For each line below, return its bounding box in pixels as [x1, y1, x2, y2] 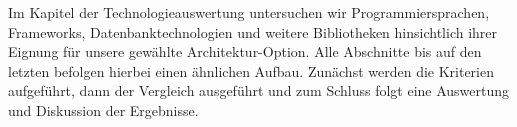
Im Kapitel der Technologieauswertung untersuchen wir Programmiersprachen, [8, 2, 490, 22]
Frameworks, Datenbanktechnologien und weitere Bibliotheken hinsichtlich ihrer [8, 21, 498, 42]
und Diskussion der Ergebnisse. [8, 99, 199, 120]
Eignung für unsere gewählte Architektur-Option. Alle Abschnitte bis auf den [8, 41, 482, 62]
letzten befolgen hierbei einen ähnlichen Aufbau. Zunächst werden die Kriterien [8, 60, 494, 81]
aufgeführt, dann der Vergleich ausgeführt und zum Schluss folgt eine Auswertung [8, 80, 510, 101]
